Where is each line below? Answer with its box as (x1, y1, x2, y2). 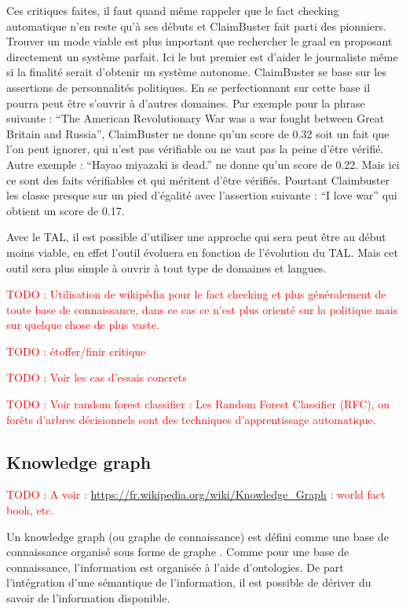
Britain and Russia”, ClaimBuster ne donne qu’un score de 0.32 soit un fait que (6, 125, 390, 141)
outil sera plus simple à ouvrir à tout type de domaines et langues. (6, 259, 327, 276)
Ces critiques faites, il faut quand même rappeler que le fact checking (6, 2, 339, 18)
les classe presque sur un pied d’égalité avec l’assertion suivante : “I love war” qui (6, 187, 397, 203)
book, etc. (6, 502, 54, 518)
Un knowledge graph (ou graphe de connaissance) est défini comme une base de (6, 528, 389, 544)
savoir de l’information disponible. (6, 590, 170, 606)
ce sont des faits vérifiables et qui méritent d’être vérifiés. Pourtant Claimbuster (6, 171, 390, 188)
